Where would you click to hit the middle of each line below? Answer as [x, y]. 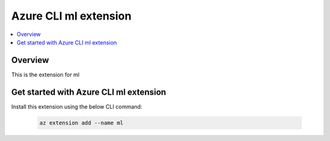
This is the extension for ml [45, 74]
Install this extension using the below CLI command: [77, 106]
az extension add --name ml [81, 123]
